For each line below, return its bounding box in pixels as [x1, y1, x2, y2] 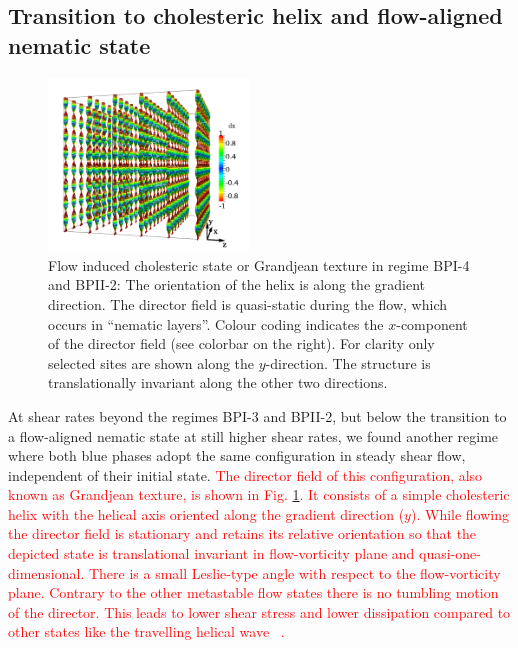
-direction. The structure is [265, 352, 431, 373]
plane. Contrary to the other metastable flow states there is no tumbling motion [8, 582, 499, 603]
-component [396, 313, 468, 334]
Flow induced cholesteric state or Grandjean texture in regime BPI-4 [48, 254, 470, 275]
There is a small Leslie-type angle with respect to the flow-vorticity [88, 562, 501, 583]
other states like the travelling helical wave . [8, 621, 285, 642]
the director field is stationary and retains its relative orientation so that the [8, 523, 477, 544]
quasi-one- [419, 543, 481, 564]
